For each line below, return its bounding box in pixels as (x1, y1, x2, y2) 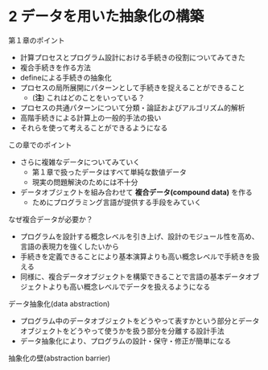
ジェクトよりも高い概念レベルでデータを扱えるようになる (19, 282, 211, 291)
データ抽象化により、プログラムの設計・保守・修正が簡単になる (19, 335, 232, 346)
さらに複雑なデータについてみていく (19, 157, 141, 166)
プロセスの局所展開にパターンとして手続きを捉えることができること (19, 82, 245, 92)
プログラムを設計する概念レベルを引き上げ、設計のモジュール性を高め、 (19, 231, 259, 241)
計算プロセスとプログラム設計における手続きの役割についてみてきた (19, 52, 245, 62)
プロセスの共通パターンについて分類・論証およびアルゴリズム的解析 (19, 102, 245, 113)
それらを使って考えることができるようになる (19, 122, 168, 133)
